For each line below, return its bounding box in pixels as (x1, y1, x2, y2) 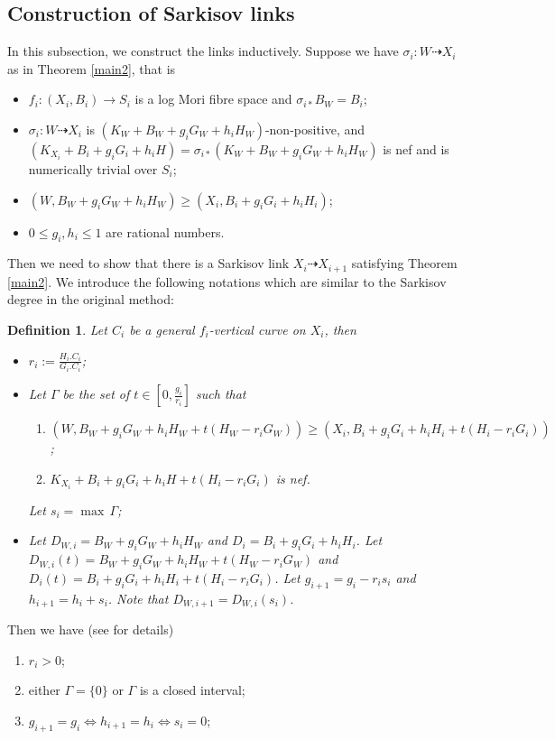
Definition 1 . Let (7, 320, 107, 339)
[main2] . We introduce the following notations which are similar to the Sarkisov (7, 272, 447, 291)
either (28, 680, 60, 699)
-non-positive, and (264, 119, 365, 138)
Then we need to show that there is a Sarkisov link (7, 254, 290, 273)
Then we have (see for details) (7, 620, 174, 639)
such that (196, 384, 246, 403)
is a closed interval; (139, 680, 245, 699)
